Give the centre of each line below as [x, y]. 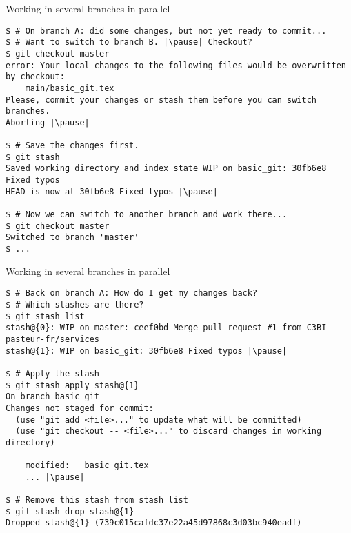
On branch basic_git [53, 397]
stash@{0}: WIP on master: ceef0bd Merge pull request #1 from [154, 328]
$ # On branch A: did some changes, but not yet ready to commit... [166, 31]
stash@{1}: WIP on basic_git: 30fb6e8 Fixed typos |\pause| [147, 351]
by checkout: [35, 77]
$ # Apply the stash [53, 373]
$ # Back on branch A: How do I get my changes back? [132, 293]
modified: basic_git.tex [87, 466]
